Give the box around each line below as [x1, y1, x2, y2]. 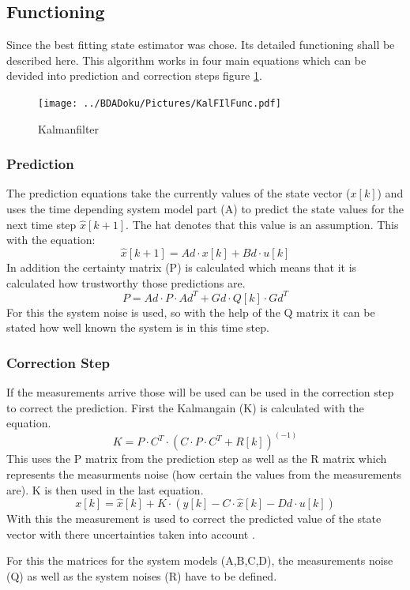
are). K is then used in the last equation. [6, 481, 204, 498]
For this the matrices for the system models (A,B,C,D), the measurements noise [6, 552, 393, 569]
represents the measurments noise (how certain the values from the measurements [6, 465, 402, 482]
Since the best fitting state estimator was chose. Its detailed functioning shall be [6, 36, 395, 53]
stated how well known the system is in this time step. [6, 319, 269, 336]
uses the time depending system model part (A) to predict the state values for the [6, 201, 404, 217]
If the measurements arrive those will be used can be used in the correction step [6, 384, 394, 400]
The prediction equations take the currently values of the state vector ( [6, 185, 351, 201]
